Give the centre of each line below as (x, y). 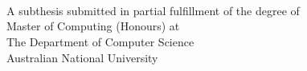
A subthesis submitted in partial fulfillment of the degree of (153, 10)
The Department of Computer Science (100, 41)
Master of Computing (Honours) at (93, 26)
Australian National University (82, 57)
